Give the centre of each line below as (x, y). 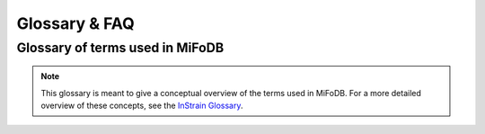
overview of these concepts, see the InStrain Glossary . (142, 105)
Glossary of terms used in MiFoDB (120, 48)
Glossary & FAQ (75, 23)
